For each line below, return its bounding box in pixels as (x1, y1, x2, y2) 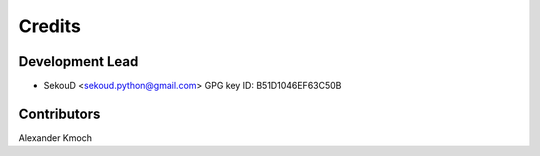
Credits (18, 15, 82, 37)
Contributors (18, 105, 101, 122)
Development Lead (18, 53, 139, 70)
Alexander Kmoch (18, 131, 92, 144)
